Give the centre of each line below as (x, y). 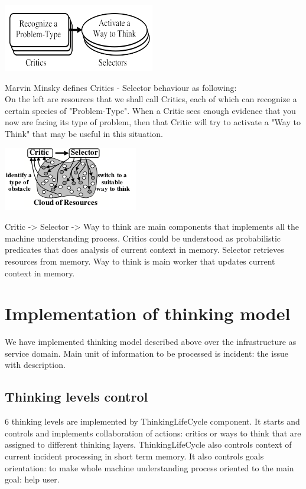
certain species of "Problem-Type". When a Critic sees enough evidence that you (150, 110)
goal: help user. (32, 479)
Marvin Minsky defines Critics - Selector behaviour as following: (121, 87)
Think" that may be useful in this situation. (84, 133)
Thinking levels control (76, 397)
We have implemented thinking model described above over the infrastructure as (151, 342)
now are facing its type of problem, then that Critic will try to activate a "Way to (153, 122)
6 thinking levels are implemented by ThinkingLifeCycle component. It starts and (152, 421)
